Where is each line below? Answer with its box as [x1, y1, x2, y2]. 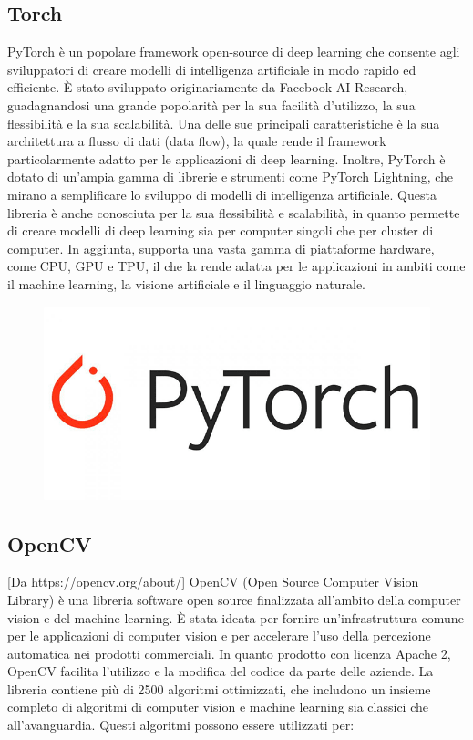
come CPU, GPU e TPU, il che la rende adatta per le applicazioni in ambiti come [7, 256, 466, 276]
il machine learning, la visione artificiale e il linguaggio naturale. [7, 274, 366, 293]
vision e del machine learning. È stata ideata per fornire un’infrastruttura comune [7, 608, 464, 627]
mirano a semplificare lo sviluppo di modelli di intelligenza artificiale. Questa [7, 184, 437, 203]
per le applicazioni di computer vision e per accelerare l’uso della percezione [7, 626, 431, 645]
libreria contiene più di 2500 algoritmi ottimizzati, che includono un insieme [7, 679, 431, 698]
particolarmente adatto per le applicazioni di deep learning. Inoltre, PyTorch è [7, 149, 446, 168]
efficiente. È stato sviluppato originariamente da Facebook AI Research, [7, 78, 408, 97]
